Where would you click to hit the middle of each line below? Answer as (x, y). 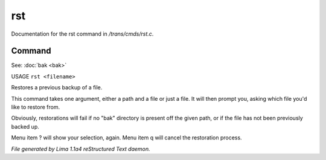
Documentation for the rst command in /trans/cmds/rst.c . (82, 34)
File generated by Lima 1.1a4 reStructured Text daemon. (81, 149)
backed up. (25, 126)
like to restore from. (36, 107)
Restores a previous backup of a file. (57, 88)
